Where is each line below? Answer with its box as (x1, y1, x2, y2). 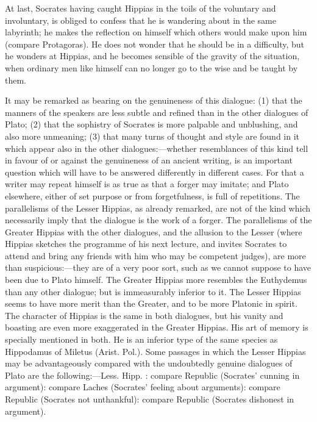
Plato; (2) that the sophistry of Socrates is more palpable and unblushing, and (5, 118, 298, 131)
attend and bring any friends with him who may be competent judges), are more (5, 249, 306, 262)
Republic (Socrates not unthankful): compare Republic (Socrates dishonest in (5, 393, 294, 405)
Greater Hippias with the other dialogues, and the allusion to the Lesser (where (5, 225, 302, 238)
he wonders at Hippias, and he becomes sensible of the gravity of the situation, (5, 49, 300, 62)
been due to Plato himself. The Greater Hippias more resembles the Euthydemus (5, 273, 307, 286)
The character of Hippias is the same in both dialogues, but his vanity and (5, 309, 283, 321)
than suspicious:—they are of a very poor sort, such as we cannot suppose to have (5, 261, 312, 274)
